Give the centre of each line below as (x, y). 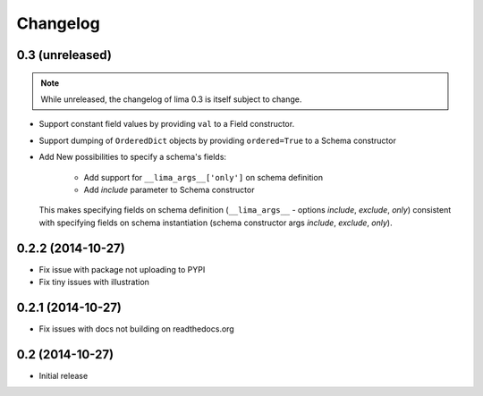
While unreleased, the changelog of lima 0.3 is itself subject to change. (171, 99)
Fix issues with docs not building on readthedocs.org (136, 329)
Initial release (64, 375)
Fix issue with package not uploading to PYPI (122, 269)
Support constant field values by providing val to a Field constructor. (167, 124)
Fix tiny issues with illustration (94, 282)
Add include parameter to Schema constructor (169, 190)
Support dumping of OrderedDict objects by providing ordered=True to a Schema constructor (218, 140)
